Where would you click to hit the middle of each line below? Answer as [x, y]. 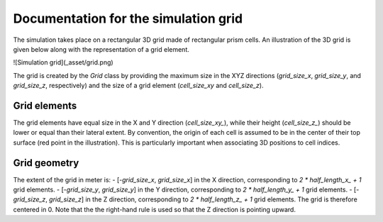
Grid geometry [46, 163]
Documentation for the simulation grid [128, 18]
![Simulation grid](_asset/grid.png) [63, 62]
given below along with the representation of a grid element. [101, 49]
